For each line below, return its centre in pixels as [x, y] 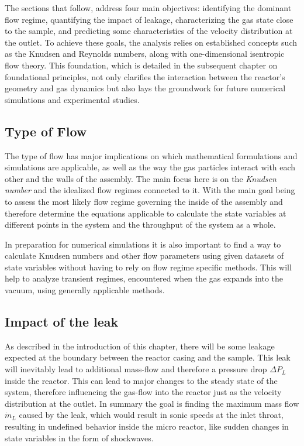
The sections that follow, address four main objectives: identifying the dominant [148, 8]
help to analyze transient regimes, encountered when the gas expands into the [144, 278]
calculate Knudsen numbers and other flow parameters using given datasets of [144, 255]
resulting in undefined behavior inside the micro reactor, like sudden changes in [147, 426]
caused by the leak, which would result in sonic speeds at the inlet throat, [151, 415]
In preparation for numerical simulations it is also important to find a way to [143, 244]
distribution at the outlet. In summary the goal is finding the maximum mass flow [152, 403]
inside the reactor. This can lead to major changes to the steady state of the [141, 380]
